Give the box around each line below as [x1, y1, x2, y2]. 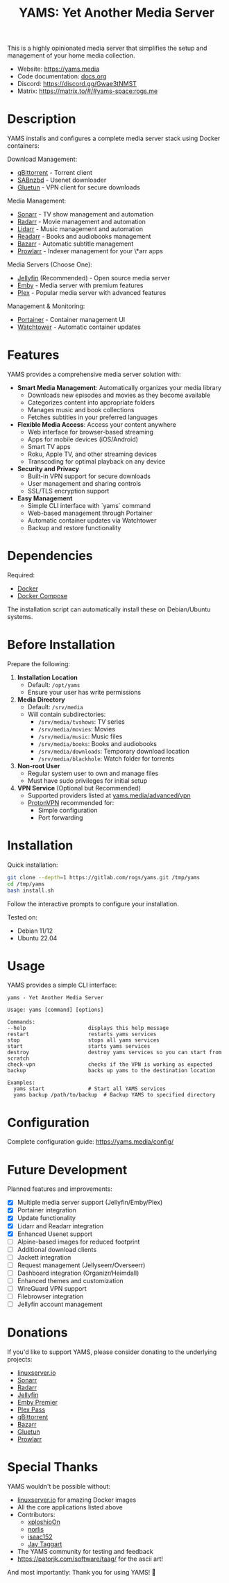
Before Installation [7, 637, 116, 653]
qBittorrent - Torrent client [17, 169, 92, 177]
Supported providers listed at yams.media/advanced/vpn [27, 791, 191, 799]
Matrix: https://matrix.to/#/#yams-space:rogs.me [17, 87, 158, 95]
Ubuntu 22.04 [17, 933, 58, 942]
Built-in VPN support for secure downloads [27, 472, 151, 480]
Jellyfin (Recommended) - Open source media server [17, 274, 170, 282]
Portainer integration [17, 1206, 76, 1214]
